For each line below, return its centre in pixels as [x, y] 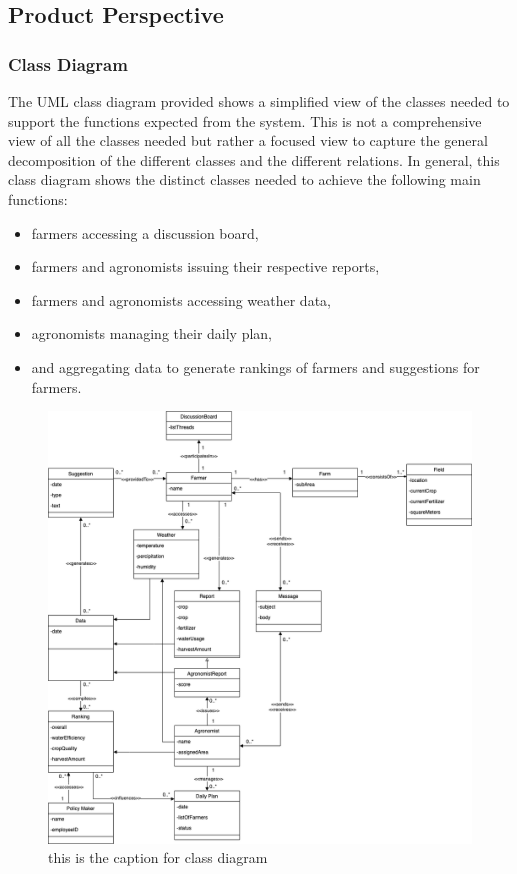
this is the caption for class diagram [158, 857]
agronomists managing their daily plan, [152, 333]
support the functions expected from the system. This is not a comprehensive [245, 120]
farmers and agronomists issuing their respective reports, [205, 266]
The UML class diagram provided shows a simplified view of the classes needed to [259, 101]
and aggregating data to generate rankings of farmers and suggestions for [255, 366]
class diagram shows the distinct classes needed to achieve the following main [244, 179]
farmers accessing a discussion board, [145, 232]
